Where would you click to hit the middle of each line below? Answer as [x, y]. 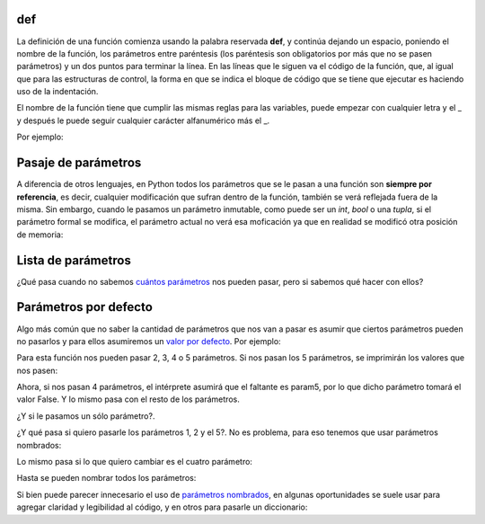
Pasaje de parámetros [79, 163]
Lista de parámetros [74, 260]
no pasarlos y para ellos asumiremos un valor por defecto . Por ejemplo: [149, 341]
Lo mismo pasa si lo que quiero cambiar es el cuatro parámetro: [135, 462]
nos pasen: [37, 370]
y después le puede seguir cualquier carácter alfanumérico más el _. [143, 120]
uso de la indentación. [57, 92]
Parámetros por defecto [84, 307]
